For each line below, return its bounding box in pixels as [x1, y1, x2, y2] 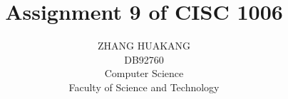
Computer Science [104, 66, 184, 81]
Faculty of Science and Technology [68, 79, 220, 94]
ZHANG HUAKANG [97, 38, 191, 53]
